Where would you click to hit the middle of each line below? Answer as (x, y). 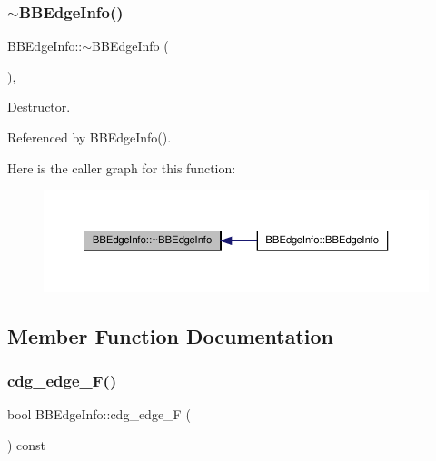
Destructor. (39, 107)
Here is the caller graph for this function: (122, 167)
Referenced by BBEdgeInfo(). (89, 137)
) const (27, 444)
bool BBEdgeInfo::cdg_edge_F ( (99, 414)
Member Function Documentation (171, 335)
